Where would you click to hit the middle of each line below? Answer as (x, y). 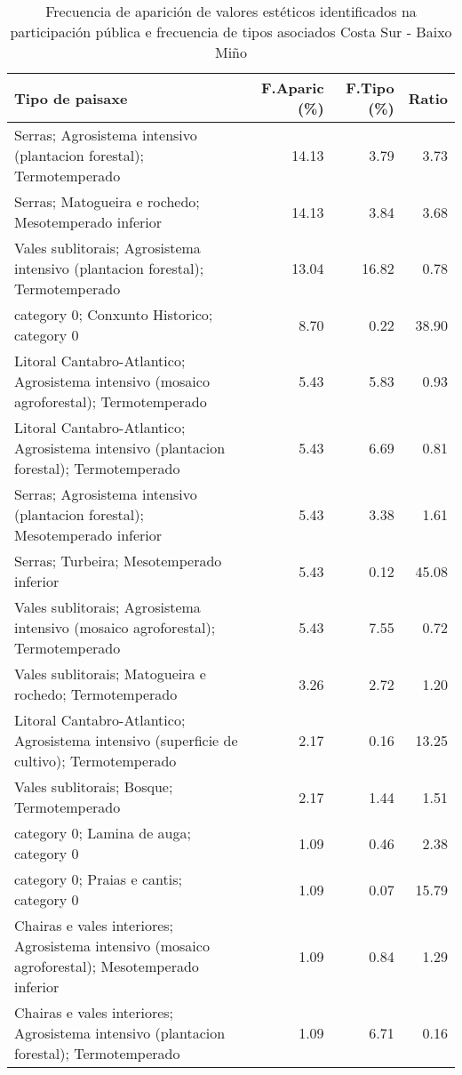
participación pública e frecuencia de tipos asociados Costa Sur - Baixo (231, 32)
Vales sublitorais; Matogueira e (110, 674)
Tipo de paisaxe (71, 98)
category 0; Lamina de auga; (103, 833)
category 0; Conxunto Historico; (114, 314)
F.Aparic (292, 88)
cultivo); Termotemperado (96, 761)
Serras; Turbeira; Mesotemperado (118, 561)
